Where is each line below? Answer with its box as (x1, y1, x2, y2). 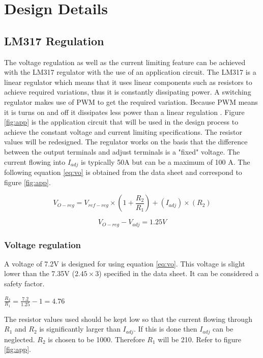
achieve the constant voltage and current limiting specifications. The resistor (4, 126, 242, 137)
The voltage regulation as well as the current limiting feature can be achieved (4, 56, 246, 67)
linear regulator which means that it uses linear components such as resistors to (4, 76, 252, 87)
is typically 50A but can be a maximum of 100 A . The (80, 156, 250, 167)
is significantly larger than (39, 323, 121, 334)
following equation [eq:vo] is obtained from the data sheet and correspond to (4, 166, 242, 177)
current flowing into (4, 156, 66, 167)
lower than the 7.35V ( (4, 268, 75, 279)
